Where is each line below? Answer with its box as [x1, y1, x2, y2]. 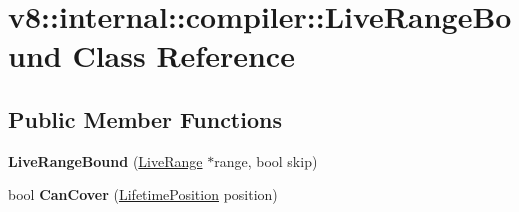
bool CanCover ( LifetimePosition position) [8, 184, 278, 205]
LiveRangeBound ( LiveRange [8, 150, 203, 171]
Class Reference [72, 35, 295, 76]
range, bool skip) [214, 150, 318, 171]
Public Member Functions [8, 103, 282, 134]
